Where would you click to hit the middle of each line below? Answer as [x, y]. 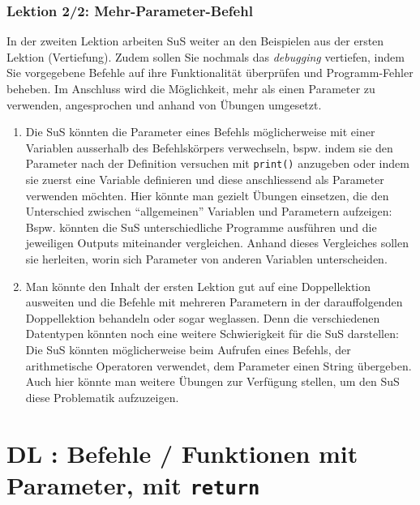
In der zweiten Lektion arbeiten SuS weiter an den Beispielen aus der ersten [195, 41]
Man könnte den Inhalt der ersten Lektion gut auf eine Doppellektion [198, 286]
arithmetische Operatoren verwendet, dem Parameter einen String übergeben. [219, 365]
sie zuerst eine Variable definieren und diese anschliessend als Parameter [205, 180]
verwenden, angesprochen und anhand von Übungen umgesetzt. [164, 104]
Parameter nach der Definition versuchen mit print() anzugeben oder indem [217, 163]
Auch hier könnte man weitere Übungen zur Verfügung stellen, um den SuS [212, 381]
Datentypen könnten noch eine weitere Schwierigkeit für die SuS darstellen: [212, 334]
